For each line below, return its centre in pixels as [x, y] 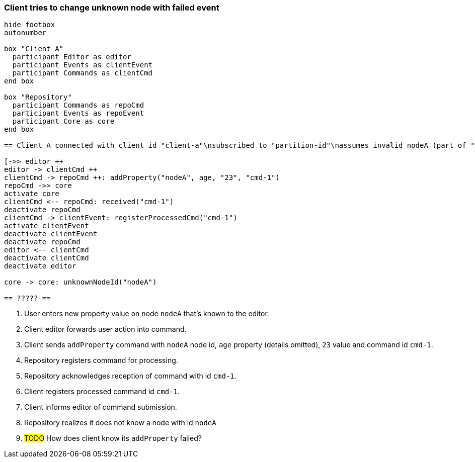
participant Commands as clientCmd [83, 73]
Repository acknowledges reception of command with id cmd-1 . [130, 376]
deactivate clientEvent [51, 234]
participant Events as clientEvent [83, 65]
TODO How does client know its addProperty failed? [113, 438]
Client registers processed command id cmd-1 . [102, 392]
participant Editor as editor [72, 57]
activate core [32, 194]
